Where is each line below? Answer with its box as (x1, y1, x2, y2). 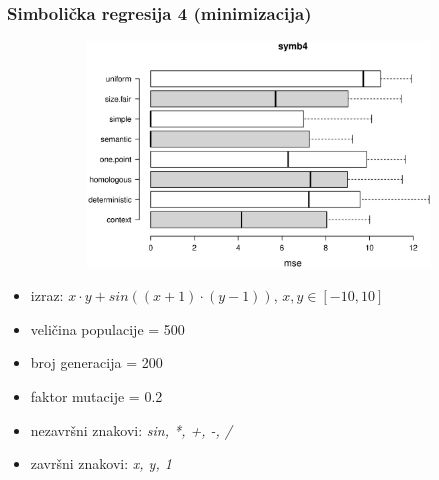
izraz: (30, 285, 64, 306)
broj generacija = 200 (30, 352, 163, 373)
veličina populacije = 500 (30, 318, 185, 339)
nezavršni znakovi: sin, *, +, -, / (30, 419, 233, 440)
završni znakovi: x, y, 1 (30, 453, 172, 474)
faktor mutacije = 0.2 (30, 386, 163, 407)
